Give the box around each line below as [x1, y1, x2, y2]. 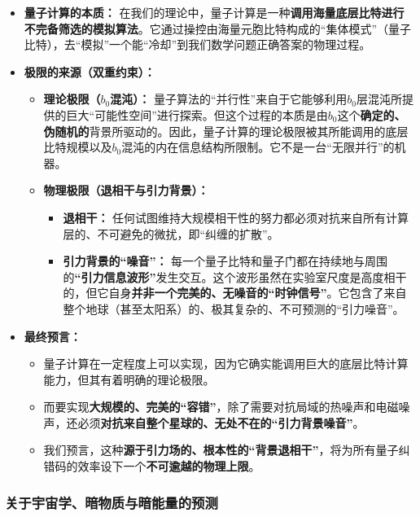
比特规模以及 [43, 138, 112, 156]
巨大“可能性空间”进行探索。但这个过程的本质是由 [66, 106, 328, 123]
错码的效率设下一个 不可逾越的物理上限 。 [43, 458, 260, 475]
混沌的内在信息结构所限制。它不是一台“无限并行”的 [121, 138, 395, 156]
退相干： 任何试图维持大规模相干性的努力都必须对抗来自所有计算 [63, 208, 409, 226]
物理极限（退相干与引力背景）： [43, 182, 209, 199]
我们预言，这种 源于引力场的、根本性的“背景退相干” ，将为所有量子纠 [43, 441, 410, 458]
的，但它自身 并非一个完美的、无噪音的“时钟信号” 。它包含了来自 [63, 284, 407, 301]
